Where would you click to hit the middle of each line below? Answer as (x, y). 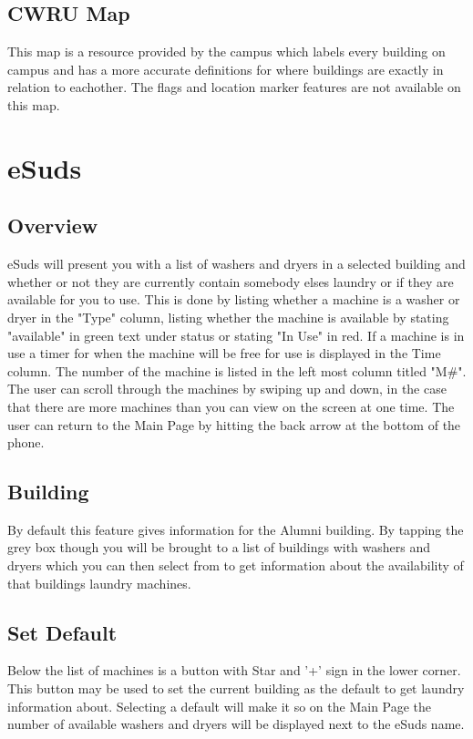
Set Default (62, 632)
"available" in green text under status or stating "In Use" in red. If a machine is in (236, 335)
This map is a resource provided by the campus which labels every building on (226, 51)
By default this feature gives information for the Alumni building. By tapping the (236, 529)
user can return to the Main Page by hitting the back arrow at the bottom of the (234, 424)
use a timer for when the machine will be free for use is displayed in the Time (224, 353)
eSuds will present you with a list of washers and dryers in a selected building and (236, 264)
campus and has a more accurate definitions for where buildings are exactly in (226, 69)
